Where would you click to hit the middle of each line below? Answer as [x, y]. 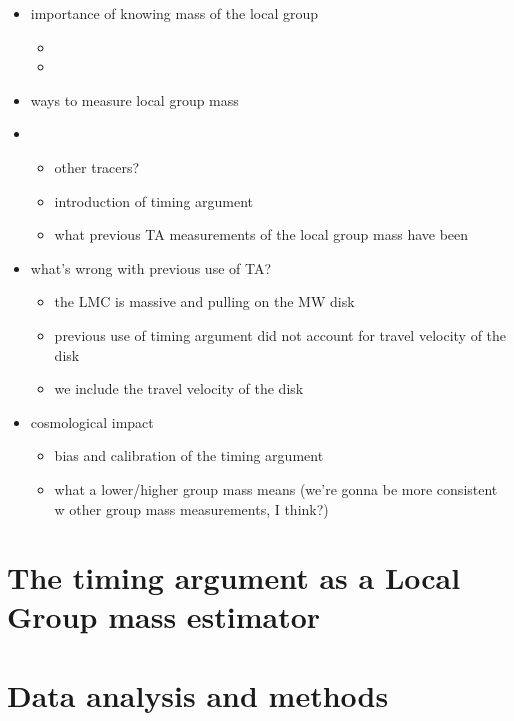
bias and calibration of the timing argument [189, 455]
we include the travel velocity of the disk [179, 388]
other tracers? [97, 166]
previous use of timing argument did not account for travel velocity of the [280, 334]
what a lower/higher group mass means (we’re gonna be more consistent [276, 488]
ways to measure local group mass [134, 99]
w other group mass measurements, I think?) [191, 508]
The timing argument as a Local [234, 577]
